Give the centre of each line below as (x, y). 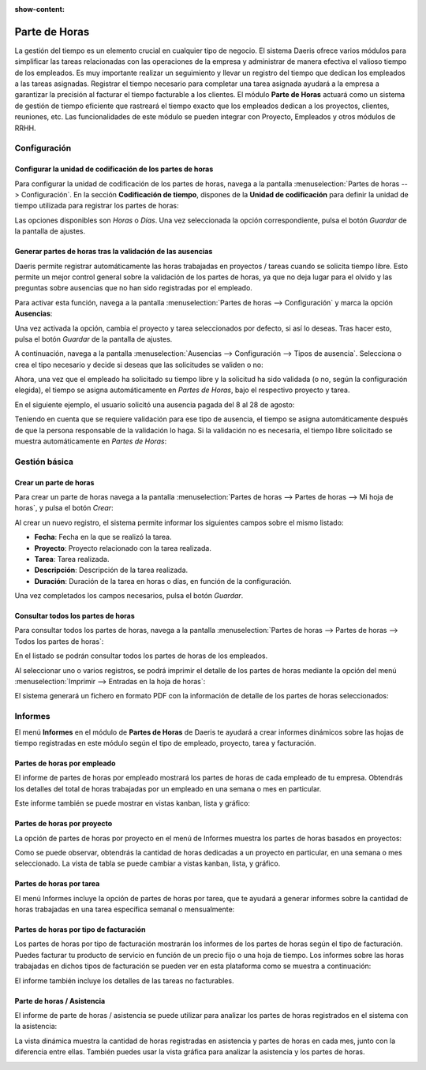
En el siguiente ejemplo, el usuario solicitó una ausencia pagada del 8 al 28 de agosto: (155, 404)
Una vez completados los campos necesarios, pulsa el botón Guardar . (129, 596)
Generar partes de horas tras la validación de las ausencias (114, 252)
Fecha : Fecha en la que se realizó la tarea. (103, 537)
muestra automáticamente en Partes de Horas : (91, 441)
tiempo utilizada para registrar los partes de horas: (97, 206)
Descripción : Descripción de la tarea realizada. (111, 570)
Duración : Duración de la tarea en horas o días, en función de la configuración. (163, 581)
